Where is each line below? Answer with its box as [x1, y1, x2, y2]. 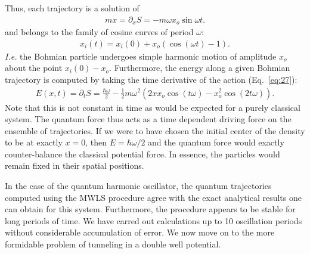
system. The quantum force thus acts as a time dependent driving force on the [5, 113, 292, 125]
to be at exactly [5, 136, 63, 148]
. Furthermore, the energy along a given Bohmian [109, 61, 290, 74]
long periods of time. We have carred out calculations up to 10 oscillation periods [5, 214, 302, 227]
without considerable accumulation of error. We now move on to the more [5, 226, 275, 238]
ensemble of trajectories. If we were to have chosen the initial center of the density [5, 124, 305, 137]
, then [85, 136, 107, 148]
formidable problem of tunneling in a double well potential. [5, 238, 221, 250]
